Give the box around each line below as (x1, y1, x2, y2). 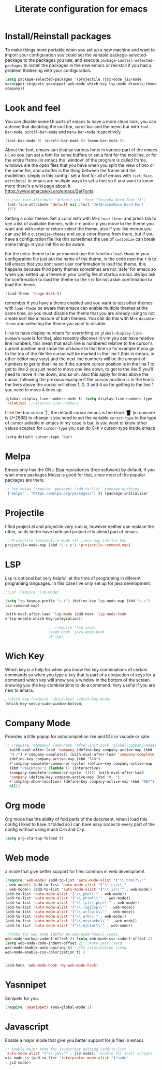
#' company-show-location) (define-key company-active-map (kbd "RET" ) (9, 779, 155, 784)
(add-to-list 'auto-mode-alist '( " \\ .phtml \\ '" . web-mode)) (5, 896, 131, 901)
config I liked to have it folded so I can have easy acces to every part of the (5, 822, 155, 827)
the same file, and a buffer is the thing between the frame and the (5, 168, 136, 174)
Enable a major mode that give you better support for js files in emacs (5, 1037, 144, 1043)
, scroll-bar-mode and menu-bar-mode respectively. (22, 129, 122, 135)
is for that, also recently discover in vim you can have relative (32, 335, 154, 341)
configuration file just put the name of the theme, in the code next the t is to (5, 256, 156, 262)
